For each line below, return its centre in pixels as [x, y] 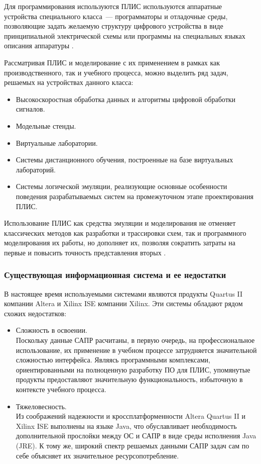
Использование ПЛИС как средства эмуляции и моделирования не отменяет [120, 223]
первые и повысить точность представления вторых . [85, 252]
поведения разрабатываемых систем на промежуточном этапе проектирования [135, 196]
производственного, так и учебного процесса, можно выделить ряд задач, [116, 72]
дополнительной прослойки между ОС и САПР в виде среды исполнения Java [136, 436]
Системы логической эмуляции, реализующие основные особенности [121, 186]
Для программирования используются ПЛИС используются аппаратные [113, 6]
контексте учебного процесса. [61, 389]
